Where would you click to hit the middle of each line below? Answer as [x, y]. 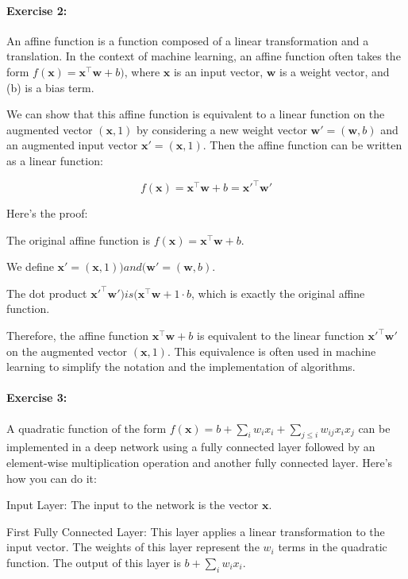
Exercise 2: [37, 10]
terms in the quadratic [333, 547]
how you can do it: [52, 478]
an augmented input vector [72, 145]
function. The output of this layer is [94, 562]
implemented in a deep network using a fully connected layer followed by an [191, 447]
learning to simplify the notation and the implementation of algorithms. [181, 367]
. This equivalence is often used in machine [271, 351]
